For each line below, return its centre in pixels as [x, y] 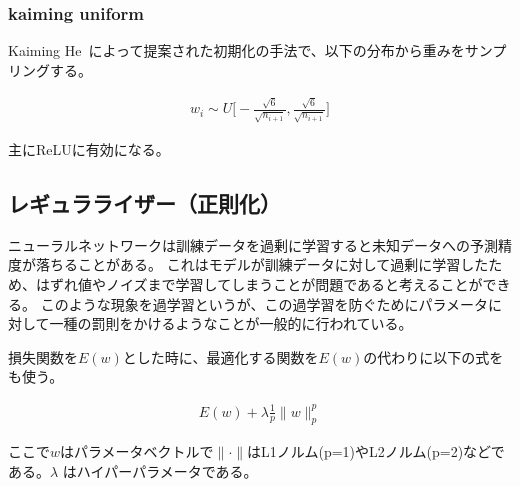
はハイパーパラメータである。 [160, 470]
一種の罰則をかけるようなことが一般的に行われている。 [231, 323]
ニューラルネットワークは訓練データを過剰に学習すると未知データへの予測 [253, 244]
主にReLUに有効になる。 [89, 149]
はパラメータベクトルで [137, 451]
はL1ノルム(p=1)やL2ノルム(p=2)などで [376, 451]
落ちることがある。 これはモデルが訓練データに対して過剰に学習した [262, 264]
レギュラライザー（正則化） [144, 203]
